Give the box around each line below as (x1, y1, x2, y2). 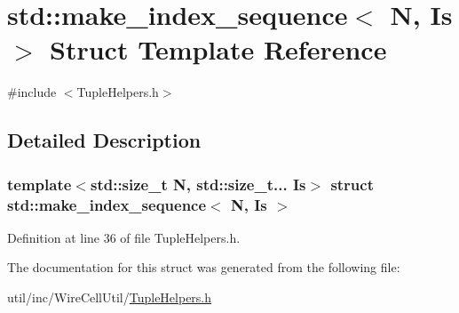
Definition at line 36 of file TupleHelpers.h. (7, 228, 241, 246)
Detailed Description (7, 126, 202, 154)
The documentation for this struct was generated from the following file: (7, 258, 400, 277)
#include (7, 83, 57, 101)
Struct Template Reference (50, 31, 387, 68)
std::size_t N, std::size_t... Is (90, 173, 306, 195)
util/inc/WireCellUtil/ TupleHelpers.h (7, 288, 212, 307)
